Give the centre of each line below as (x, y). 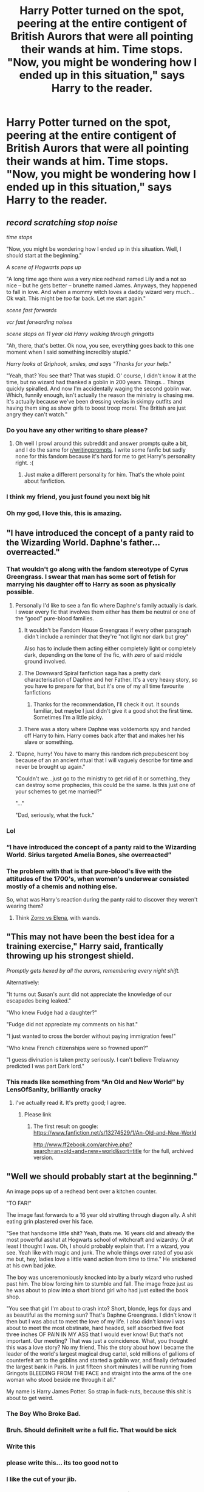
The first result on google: (66, 1126)
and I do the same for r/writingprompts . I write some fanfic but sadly (100, 450)
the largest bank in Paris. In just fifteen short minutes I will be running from (100, 1367)
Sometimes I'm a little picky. (68, 717)
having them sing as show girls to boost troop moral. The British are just (96, 408)
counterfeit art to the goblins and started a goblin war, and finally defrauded (101, 1360)
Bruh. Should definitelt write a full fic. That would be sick (92, 1430)
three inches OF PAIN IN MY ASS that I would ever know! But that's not (95, 1334)
